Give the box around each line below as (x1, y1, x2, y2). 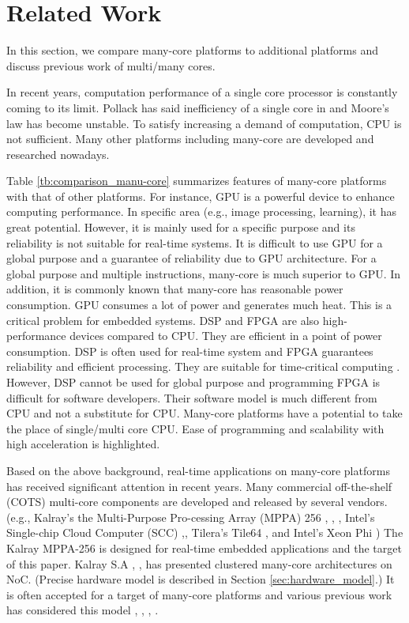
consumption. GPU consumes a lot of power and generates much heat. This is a (6, 296, 392, 313)
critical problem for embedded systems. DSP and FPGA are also (6, 311, 320, 328)
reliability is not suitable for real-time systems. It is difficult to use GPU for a (6, 234, 383, 251)
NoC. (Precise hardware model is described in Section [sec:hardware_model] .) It (6, 571, 395, 587)
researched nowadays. (6, 145, 110, 162)
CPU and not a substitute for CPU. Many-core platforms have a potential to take (6, 405, 403, 421)
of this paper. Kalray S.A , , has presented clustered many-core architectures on (6, 555, 392, 572)
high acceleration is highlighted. (6, 436, 160, 452)
